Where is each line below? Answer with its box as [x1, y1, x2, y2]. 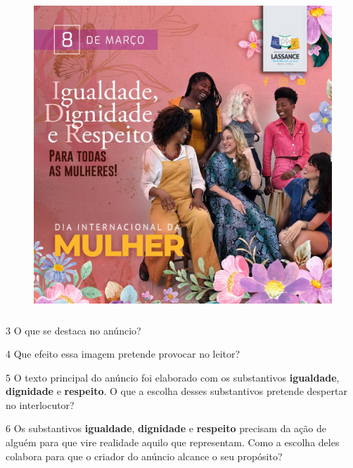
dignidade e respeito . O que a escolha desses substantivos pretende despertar [6, 384, 347, 398]
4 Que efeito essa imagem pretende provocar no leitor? [6, 346, 240, 361]
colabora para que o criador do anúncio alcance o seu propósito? [6, 448, 283, 463]
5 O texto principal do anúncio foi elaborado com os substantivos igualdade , [6, 370, 340, 384]
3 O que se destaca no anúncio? [6, 323, 141, 337]
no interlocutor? [6, 397, 75, 412]
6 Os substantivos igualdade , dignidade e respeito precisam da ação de [6, 421, 326, 436]
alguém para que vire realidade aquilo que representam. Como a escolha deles [6, 435, 340, 450]
